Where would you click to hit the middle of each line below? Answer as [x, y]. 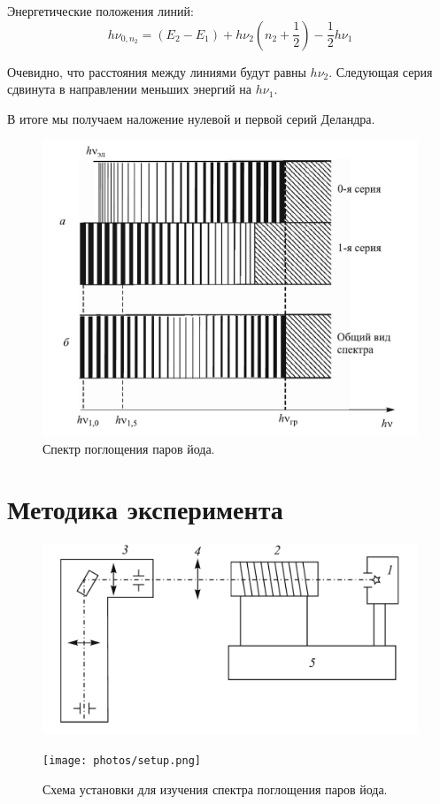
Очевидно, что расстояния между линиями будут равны [157, 71]
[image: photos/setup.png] [122, 760]
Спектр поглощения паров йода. [129, 448]
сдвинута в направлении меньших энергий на [130, 89]
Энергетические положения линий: [100, 11]
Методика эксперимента [145, 509]
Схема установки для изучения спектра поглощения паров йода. [215, 789]
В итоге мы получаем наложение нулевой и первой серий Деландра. [191, 118]
